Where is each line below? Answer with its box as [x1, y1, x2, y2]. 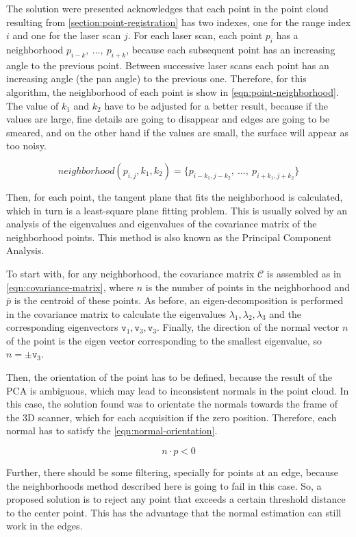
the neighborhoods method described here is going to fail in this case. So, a [6, 478, 322, 492]
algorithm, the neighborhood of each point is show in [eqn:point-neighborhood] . [6, 84, 339, 99]
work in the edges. [6, 519, 83, 533]
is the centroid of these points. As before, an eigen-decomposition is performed [14, 293, 344, 308]
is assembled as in [266, 266, 342, 280]
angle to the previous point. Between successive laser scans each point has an [6, 58, 329, 72]
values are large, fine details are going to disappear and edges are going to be [6, 112, 330, 126]
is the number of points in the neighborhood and [145, 279, 350, 294]
